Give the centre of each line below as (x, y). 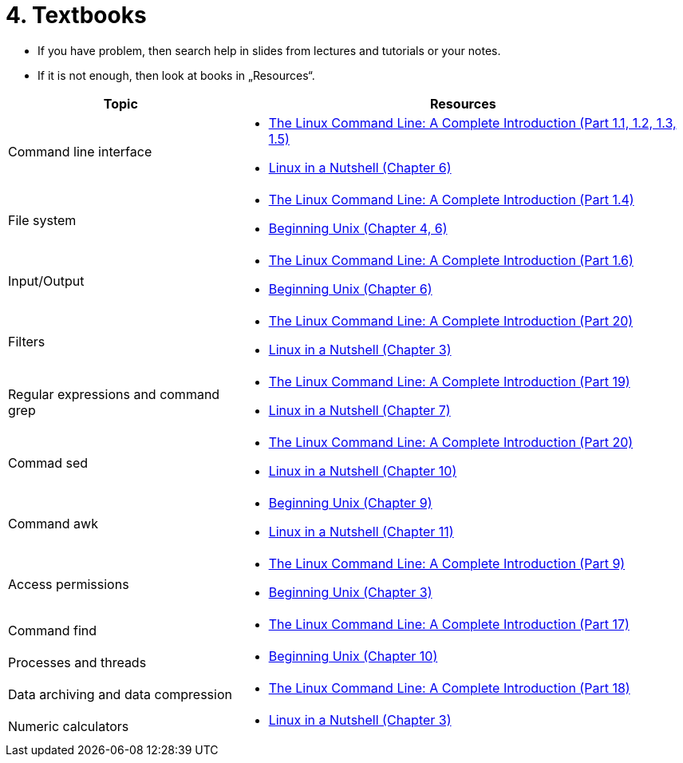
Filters (27, 341)
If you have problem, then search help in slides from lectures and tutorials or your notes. (269, 50)
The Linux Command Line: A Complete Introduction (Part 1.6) (451, 260)
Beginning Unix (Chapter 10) (353, 656)
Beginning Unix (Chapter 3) (350, 592)
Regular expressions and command (114, 394)
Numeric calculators (69, 726)
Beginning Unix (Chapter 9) (350, 502)
